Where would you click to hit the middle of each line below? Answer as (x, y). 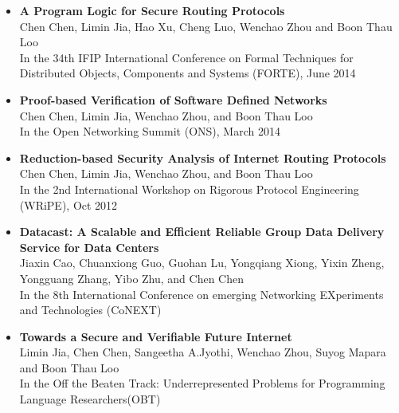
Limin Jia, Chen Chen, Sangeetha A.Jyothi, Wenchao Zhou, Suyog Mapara (203, 352)
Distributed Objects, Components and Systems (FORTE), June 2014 (188, 73)
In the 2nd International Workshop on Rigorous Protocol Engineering (189, 189)
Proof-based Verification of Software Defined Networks (173, 99)
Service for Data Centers (89, 247)
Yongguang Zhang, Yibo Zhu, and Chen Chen (132, 278)
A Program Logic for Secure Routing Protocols (152, 10)
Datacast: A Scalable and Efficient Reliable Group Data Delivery (202, 232)
